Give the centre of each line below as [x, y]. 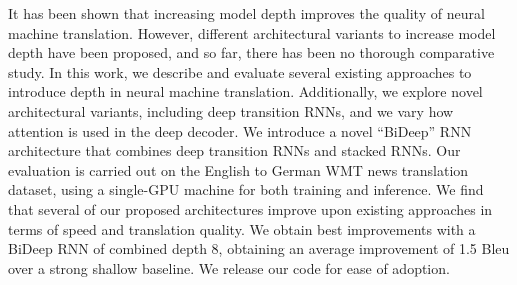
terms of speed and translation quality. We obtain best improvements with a [242, 228]
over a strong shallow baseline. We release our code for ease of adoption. [229, 267]
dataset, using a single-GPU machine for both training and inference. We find [246, 189]
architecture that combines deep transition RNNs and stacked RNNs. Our [234, 150]
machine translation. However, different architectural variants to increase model [252, 32]
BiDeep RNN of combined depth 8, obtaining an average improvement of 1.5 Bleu [259, 248]
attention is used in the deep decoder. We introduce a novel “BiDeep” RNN [240, 130]
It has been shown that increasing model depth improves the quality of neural [246, 13]
